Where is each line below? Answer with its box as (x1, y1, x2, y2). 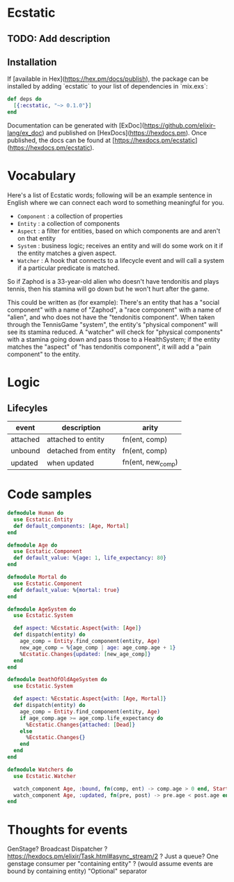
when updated (47, 458, 94, 468)
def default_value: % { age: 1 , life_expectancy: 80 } (13, 554, 167, 562)
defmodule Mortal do (7, 574, 68, 581)
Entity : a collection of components (17, 219, 120, 227)
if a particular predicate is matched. (17, 264, 120, 272)
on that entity (17, 234, 56, 242)
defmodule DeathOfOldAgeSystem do (7, 676, 108, 683)
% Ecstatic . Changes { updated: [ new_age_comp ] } (19, 651, 151, 657)
